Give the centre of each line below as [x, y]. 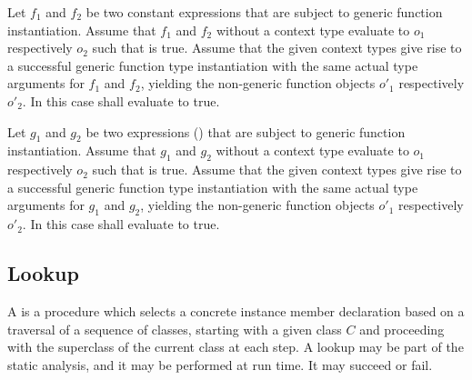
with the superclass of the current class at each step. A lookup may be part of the [236, 347]
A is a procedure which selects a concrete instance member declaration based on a [236, 310]
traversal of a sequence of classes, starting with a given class [175, 329]
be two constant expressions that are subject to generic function [264, 12]
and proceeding [402, 329]
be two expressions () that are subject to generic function [246, 131]
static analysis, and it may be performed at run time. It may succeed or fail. [220, 364]
